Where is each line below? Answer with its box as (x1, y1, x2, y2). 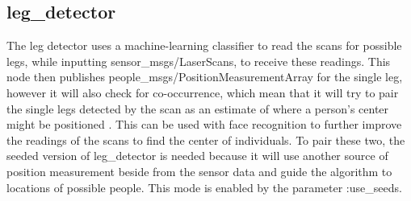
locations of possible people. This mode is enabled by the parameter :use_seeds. (6, 178, 402, 195)
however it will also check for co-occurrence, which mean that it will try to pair (6, 84, 399, 100)
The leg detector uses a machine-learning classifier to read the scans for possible (6, 37, 402, 54)
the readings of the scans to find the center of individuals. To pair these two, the (6, 131, 405, 148)
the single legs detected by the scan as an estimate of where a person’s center (6, 100, 389, 117)
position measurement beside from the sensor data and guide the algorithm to (6, 162, 392, 179)
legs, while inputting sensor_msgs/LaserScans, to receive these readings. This (6, 52, 391, 69)
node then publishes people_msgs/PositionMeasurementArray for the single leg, (6, 68, 403, 85)
